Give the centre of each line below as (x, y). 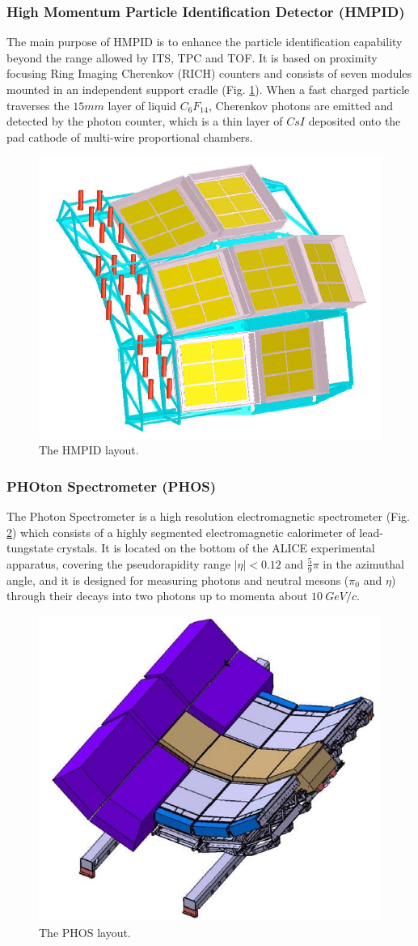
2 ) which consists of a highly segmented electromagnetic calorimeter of (181, 532)
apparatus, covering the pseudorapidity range (118, 563)
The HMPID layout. (89, 450)
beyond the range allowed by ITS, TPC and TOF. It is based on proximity (192, 57)
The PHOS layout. (85, 932)
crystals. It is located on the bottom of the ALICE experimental (216, 548)
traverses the (38, 105)
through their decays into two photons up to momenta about (157, 596)
